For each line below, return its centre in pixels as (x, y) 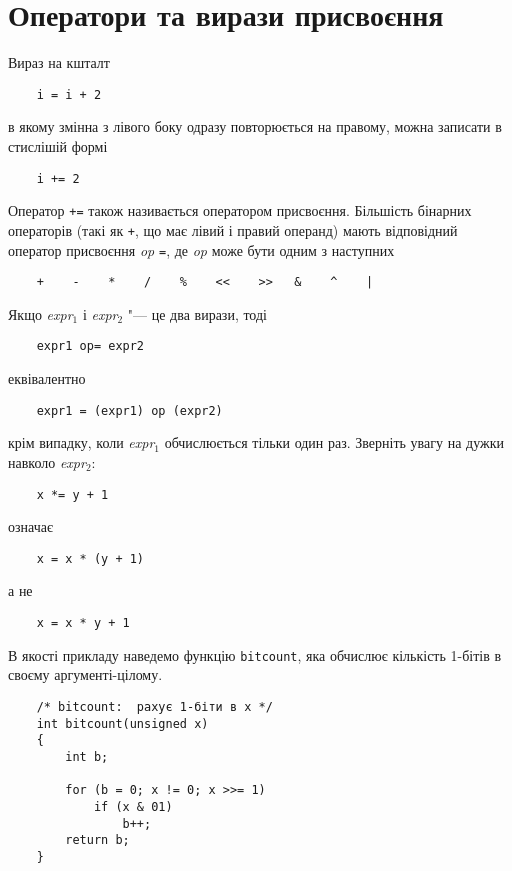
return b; (97, 840)
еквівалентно (47, 378)
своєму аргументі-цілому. (85, 674)
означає (30, 526)
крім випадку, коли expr (81, 442)
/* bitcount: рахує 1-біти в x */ (154, 706)
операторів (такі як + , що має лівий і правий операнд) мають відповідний (233, 229)
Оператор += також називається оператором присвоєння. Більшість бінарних (240, 210)
